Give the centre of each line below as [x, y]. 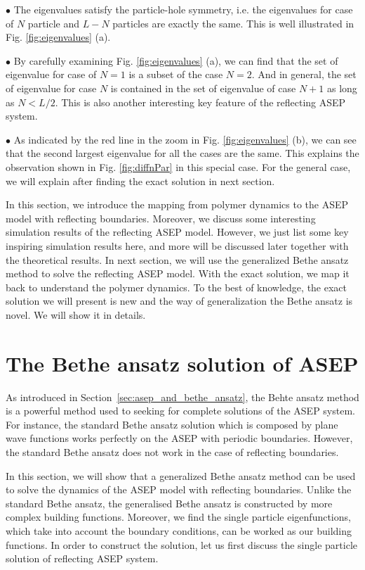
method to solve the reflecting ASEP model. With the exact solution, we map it [178, 273]
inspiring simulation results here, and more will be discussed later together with [177, 245]
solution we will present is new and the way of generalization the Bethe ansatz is [179, 301]
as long [342, 88]
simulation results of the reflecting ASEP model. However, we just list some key [177, 232]
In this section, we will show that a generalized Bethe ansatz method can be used [181, 475]
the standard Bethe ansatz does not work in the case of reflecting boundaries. [172, 451]
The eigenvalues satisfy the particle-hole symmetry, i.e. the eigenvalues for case [183, 9]
